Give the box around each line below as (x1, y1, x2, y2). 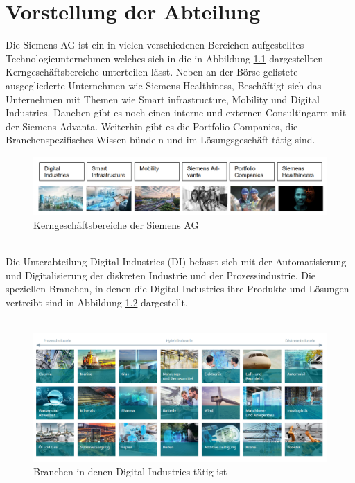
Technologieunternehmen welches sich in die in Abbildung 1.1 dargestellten (6, 51, 324, 65)
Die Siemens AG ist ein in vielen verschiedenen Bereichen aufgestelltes (6, 37, 304, 52)
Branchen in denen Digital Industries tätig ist (33, 464, 227, 479)
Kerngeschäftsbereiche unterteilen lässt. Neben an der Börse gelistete (6, 64, 298, 79)
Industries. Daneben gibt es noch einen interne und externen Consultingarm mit (6, 105, 347, 120)
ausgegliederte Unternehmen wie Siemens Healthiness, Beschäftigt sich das (6, 78, 322, 92)
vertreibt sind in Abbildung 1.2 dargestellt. (6, 295, 188, 309)
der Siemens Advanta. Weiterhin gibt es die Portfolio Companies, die (6, 118, 298, 133)
